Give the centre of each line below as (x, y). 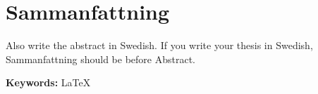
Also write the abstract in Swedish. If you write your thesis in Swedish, (159, 45)
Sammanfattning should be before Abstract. (100, 59)
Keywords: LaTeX (48, 82)
